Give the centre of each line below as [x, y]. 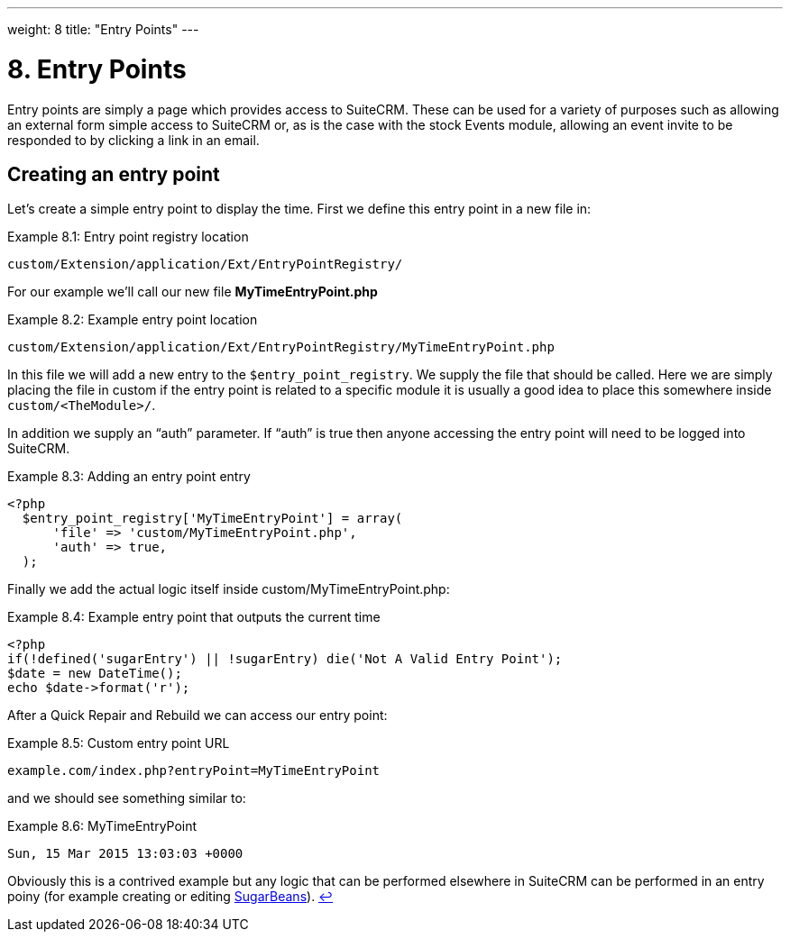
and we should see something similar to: [127, 798]
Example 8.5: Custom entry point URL [119, 743]
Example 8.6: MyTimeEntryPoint [102, 826]
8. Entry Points [97, 69]
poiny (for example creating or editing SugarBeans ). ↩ [170, 897]
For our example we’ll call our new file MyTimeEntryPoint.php [193, 292]
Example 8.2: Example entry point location [133, 320]
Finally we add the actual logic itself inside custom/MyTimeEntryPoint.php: [229, 589]
